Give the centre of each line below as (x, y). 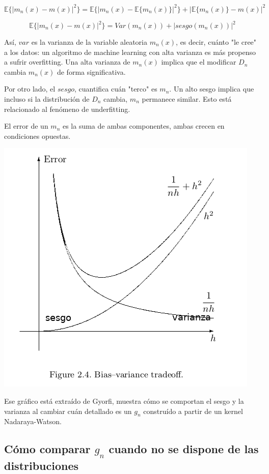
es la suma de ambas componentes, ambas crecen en (143, 126)
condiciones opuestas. (37, 136)
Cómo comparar (47, 449)
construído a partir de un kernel (193, 411)
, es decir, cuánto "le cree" (216, 42)
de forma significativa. (91, 71)
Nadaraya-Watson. (33, 421)
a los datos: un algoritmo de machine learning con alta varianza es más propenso (130, 52)
